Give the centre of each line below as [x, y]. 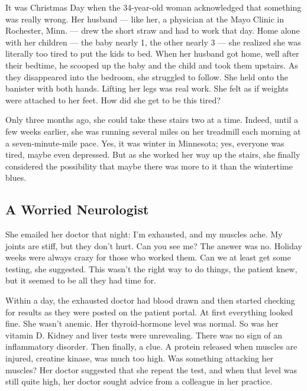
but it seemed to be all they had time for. [81, 280]
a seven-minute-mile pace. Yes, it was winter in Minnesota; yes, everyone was [145, 143]
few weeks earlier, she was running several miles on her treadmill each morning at [153, 131]
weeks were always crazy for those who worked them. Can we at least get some [148, 257]
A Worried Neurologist [77, 209]
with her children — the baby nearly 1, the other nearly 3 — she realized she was [153, 42]
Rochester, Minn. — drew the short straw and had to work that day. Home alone [153, 30]
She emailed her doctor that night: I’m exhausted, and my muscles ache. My [144, 234]
